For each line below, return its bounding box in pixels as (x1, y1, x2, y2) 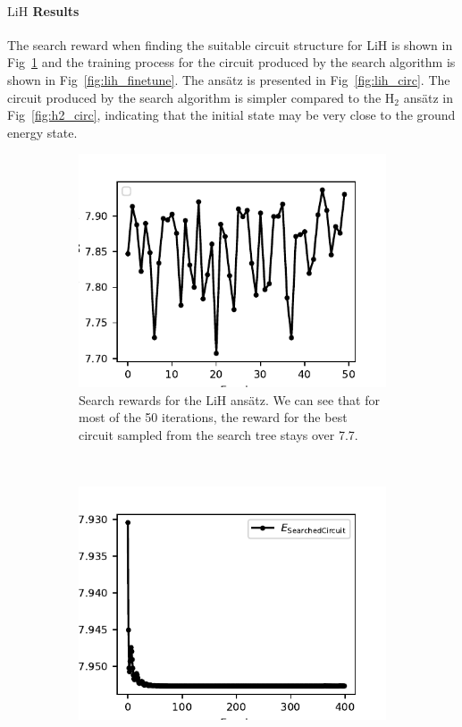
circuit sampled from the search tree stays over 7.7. (79, 425, 358, 444)
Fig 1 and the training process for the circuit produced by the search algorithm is (7, 53, 456, 72)
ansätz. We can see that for (230, 390, 380, 409)
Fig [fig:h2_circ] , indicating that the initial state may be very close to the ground (7, 106, 456, 124)
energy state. (7, 123, 78, 141)
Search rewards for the (79, 390, 202, 409)
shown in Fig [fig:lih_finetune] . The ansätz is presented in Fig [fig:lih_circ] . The (7, 70, 450, 89)
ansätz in (403, 88, 453, 106)
